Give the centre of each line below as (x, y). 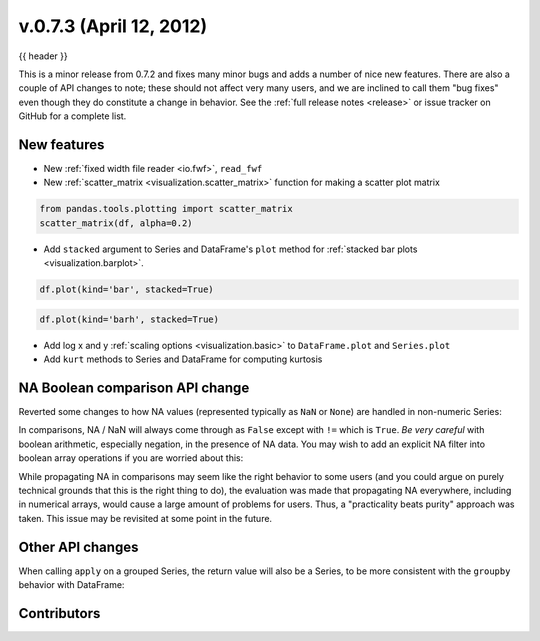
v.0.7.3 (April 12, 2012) (113, 26)
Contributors (59, 613)
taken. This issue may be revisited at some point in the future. (145, 518)
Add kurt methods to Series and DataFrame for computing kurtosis (183, 359)
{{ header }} (43, 56)
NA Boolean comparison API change (134, 387)
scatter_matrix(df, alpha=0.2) (116, 223)
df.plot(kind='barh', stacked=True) (129, 319)
